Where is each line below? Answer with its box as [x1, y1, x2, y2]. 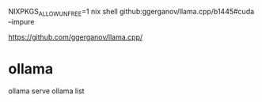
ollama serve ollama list [8, 86, 85, 96]
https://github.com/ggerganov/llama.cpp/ [8, 32, 143, 42]
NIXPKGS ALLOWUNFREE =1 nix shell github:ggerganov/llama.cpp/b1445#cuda [8, 7, 255, 18]
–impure [8, 17, 35, 26]
